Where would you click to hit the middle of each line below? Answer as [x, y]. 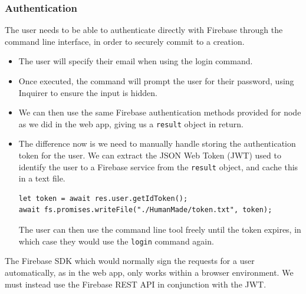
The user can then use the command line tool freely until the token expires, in [160, 229]
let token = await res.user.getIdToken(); [103, 198]
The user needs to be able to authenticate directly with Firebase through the [144, 30]
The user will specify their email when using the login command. [136, 61]
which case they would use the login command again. [116, 241]
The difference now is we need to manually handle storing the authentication [157, 143]
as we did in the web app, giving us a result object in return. [131, 123]
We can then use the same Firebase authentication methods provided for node [160, 112]
